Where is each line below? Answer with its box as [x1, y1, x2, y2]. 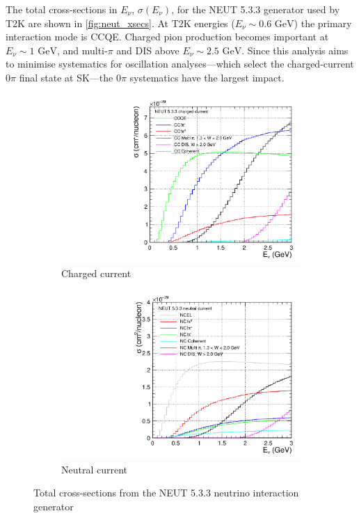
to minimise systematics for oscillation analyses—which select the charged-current [6, 56, 354, 71]
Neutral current [61, 462, 128, 476]
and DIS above [116, 42, 179, 57]
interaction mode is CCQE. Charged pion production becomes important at [6, 29, 329, 44]
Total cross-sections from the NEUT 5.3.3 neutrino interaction [33, 485, 299, 500]
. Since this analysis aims [241, 42, 349, 57]
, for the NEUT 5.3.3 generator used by [171, 2, 340, 16]
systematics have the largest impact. [129, 70, 285, 84]
